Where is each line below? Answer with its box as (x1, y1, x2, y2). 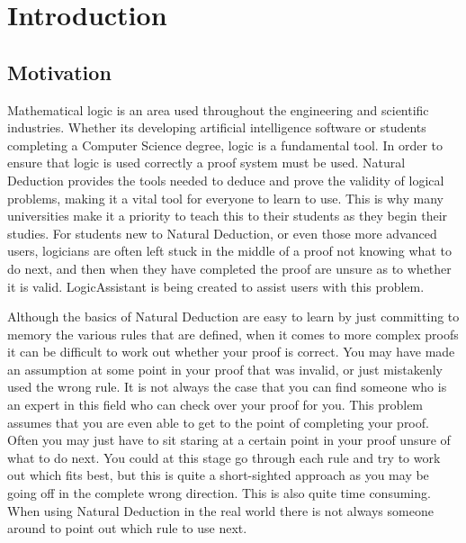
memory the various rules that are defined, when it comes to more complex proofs (7, 324, 459, 343)
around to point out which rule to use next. (7, 519, 247, 538)
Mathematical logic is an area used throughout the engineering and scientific (7, 100, 429, 119)
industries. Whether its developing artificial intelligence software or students (7, 118, 426, 137)
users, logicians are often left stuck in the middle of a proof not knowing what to (7, 241, 452, 260)
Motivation (7, 58, 112, 86)
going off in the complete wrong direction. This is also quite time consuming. (7, 484, 431, 502)
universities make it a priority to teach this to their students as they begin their (7, 206, 448, 225)
